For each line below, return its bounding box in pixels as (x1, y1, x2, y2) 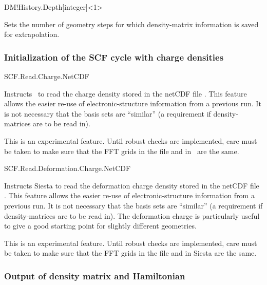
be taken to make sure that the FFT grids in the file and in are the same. (4, 145, 239, 156)
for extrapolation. (4, 29, 60, 40)
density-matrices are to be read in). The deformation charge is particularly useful (4, 210, 260, 221)
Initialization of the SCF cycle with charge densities (4, 50, 224, 63)
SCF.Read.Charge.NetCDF (4, 71, 89, 81)
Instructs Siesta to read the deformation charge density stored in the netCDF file (4, 180, 259, 191)
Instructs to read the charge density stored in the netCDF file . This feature (4, 88, 247, 99)
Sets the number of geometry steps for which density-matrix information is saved (4, 18, 259, 29)
